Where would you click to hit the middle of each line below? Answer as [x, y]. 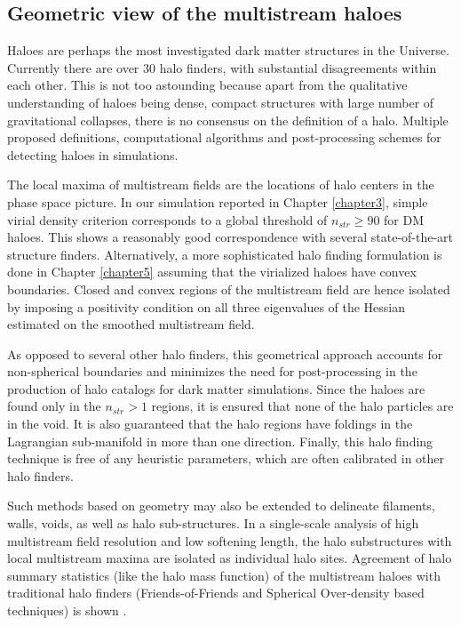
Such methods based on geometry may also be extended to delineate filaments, [221, 506]
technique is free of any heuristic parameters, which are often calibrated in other [226, 458]
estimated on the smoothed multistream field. [131, 324]
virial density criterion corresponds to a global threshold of [167, 219]
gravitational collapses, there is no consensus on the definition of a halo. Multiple [228, 120]
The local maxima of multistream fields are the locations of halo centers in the [221, 185]
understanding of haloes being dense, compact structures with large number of [221, 102]
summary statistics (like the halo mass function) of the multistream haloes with [224, 575]
